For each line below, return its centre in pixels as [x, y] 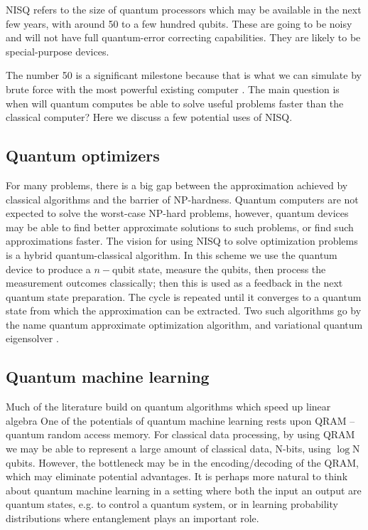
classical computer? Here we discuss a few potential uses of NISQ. [149, 117]
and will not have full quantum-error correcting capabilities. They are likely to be [183, 37]
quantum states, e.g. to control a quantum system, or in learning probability [172, 504]
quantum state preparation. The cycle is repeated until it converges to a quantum [184, 296]
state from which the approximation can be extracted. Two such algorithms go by [184, 311]
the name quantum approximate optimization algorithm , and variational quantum [184, 324]
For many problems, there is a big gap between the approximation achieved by [177, 185]
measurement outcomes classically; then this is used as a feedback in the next [174, 283]
